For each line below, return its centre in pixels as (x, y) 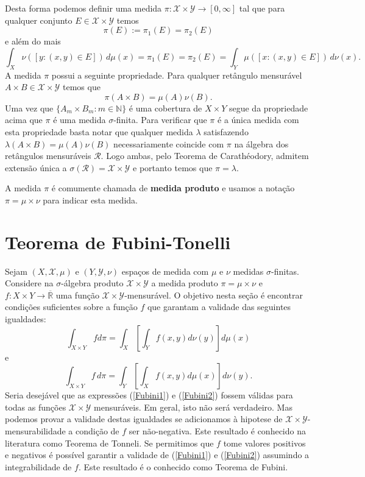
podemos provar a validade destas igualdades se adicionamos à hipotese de (144, 419)
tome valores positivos (264, 443)
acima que (24, 120)
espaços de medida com (165, 271)
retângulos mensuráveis (48, 156)
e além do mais (33, 41)
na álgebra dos (261, 143)
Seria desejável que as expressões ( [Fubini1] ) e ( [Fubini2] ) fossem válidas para (149, 395)
